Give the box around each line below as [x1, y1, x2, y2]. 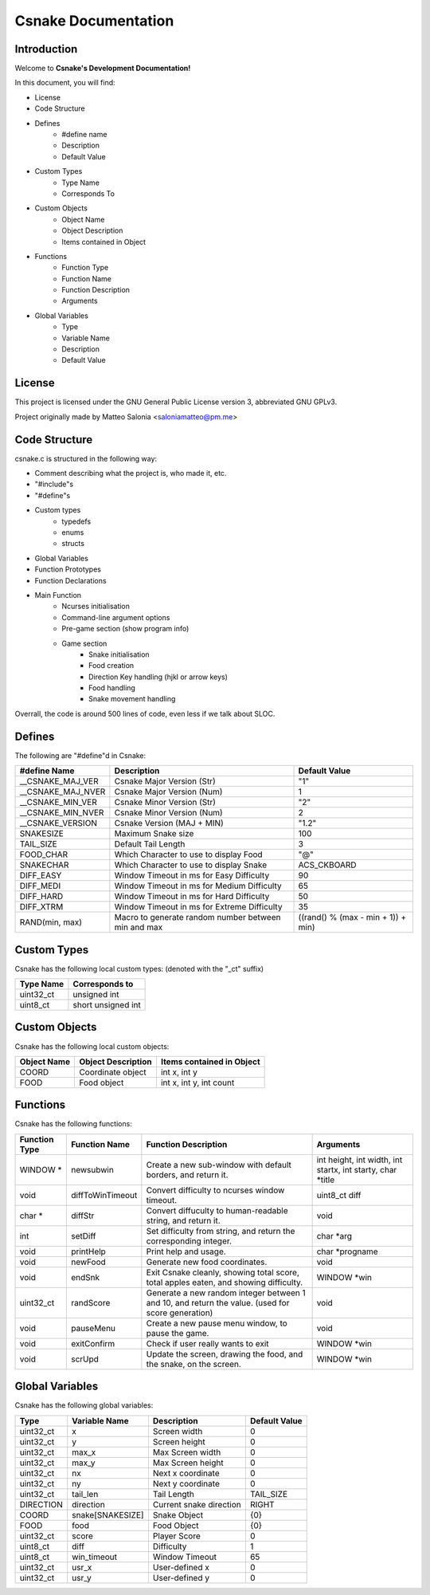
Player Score [152, 1530, 201, 1542]
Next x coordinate [152, 1467, 220, 1479]
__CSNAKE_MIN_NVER [19, 807, 104, 819]
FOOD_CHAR [19, 849, 68, 860]
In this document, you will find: [14, 78, 115, 88]
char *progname [316, 1246, 378, 1257]
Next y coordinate [152, 1478, 221, 1489]
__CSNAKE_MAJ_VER [19, 776, 99, 787]
